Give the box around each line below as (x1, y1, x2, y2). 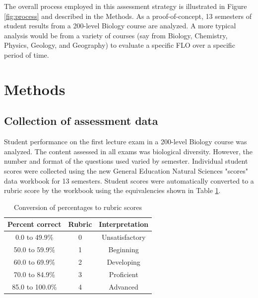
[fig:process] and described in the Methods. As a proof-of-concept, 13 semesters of (4, 10, 252, 21)
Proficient (109, 269, 138, 279)
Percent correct (7, 219, 62, 229)
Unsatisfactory (101, 232, 146, 242)
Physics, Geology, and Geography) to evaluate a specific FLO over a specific (4, 40, 235, 50)
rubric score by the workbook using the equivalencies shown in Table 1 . (4, 185, 221, 196)
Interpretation (99, 219, 148, 229)
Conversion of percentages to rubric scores (14, 201, 142, 212)
